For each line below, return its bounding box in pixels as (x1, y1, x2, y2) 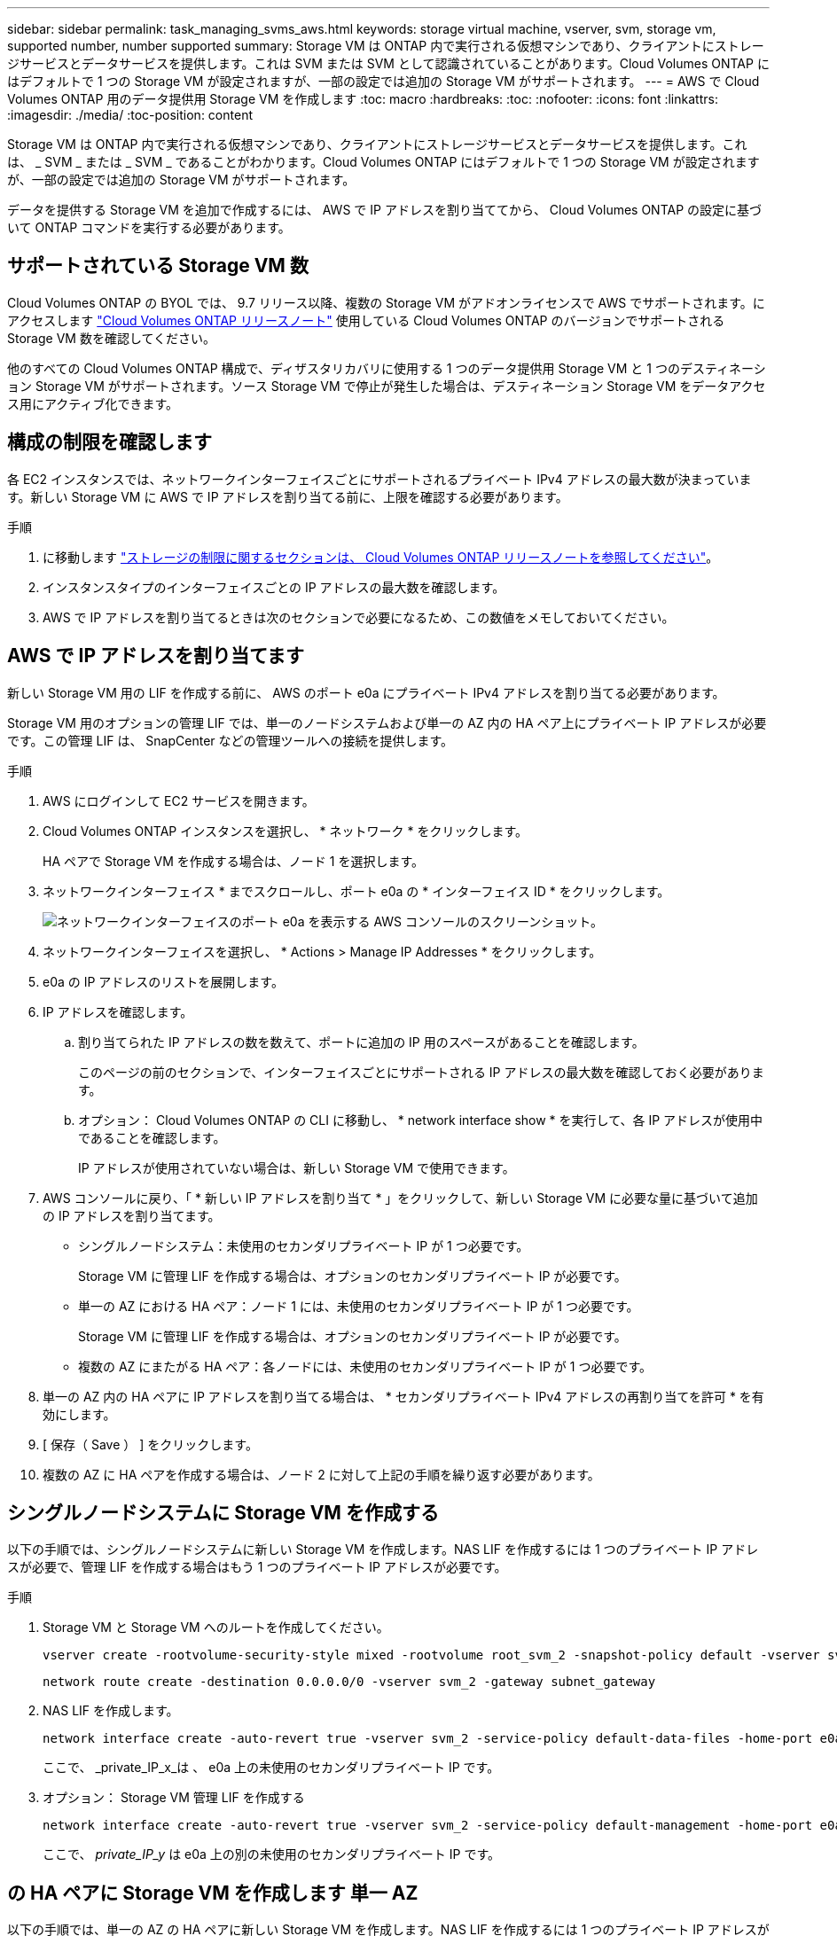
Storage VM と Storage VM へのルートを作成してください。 (43, 1620, 389, 1635)
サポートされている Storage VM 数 (7, 254, 309, 277)
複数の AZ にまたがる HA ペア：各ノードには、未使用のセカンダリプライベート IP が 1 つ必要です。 (78, 1358, 653, 1374)
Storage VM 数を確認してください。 (7, 330, 216, 346)
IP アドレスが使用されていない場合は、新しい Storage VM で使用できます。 (78, 1159, 515, 1175)
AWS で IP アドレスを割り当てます (7, 644, 304, 667)
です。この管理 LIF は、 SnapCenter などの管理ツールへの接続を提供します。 (7, 732, 454, 748)
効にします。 (43, 1406, 116, 1422)
